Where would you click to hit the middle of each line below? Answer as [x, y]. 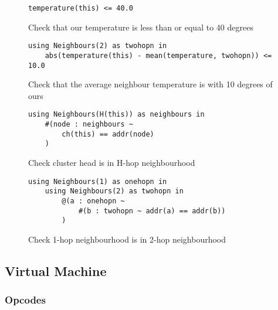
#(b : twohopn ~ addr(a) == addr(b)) [152, 211]
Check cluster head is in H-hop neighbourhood [112, 163]
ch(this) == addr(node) [108, 134]
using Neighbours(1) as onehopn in [98, 181]
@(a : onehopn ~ [93, 201]
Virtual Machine [56, 270]
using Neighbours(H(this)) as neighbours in [116, 115]
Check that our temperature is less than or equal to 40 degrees [141, 27]
